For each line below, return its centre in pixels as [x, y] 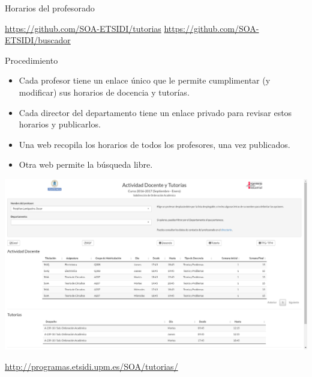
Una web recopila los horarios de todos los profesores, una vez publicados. [154, 144]
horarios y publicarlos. [60, 124]
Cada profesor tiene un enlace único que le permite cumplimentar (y [145, 80]
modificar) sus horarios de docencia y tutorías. [104, 92]
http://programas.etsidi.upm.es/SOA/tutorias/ [91, 366]
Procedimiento [31, 60]
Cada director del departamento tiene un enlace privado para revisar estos [155, 112]
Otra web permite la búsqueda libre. [86, 164]
